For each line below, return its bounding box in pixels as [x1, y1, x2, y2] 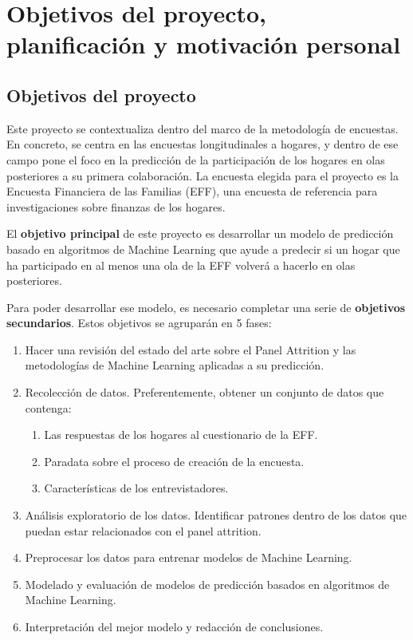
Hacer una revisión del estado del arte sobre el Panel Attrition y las [25, 341, 356, 358]
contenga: [25, 399, 72, 416]
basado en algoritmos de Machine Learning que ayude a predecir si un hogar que [6, 240, 400, 257]
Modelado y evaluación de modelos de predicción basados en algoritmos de [25, 575, 390, 592]
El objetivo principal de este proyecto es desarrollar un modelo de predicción [6, 225, 394, 242]
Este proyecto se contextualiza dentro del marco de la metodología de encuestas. [6, 120, 399, 136]
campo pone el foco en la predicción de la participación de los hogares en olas [6, 151, 385, 168]
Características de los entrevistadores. [44, 480, 229, 496]
